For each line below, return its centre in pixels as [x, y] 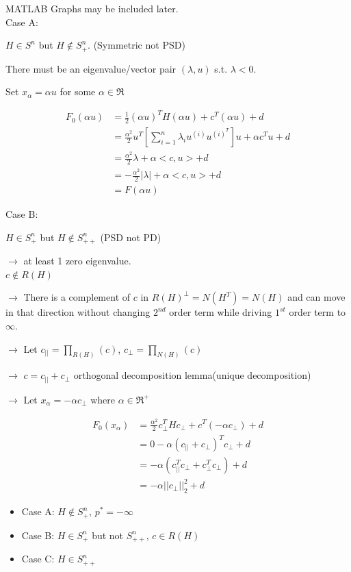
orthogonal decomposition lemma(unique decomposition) [192, 375]
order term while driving [221, 312]
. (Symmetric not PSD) [136, 45]
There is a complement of [77, 297]
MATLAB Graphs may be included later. [92, 8]
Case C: [38, 559]
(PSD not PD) [131, 237]
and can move [316, 297]
